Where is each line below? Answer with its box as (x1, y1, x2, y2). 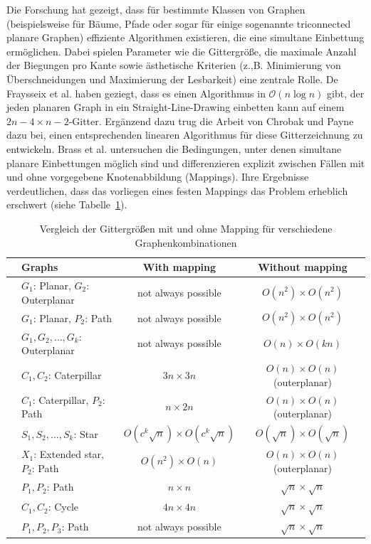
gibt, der (327, 85, 365, 100)
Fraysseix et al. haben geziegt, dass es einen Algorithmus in (6, 85, 266, 100)
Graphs (21, 260, 58, 274)
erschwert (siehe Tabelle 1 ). (6, 197, 127, 212)
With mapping (142, 260, 216, 274)
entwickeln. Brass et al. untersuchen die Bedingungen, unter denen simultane (6, 141, 342, 156)
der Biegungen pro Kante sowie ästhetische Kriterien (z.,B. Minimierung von (6, 58, 341, 73)
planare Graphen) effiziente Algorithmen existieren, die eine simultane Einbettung (6, 30, 365, 45)
